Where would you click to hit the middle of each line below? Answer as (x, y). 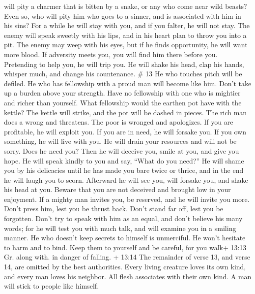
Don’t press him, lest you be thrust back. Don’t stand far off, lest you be (113, 209)
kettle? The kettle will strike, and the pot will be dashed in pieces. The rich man (126, 112)
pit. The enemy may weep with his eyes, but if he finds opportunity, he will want (126, 45)
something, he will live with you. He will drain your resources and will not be (120, 141)
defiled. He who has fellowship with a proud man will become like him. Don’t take (128, 83)
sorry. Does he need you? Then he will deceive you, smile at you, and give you (122, 150)
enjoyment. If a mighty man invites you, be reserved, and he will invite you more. (127, 199)
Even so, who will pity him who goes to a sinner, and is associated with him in (123, 16)
